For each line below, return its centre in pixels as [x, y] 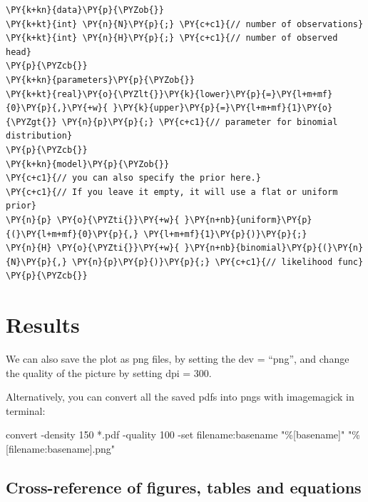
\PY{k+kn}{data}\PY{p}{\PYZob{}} [85, 10]
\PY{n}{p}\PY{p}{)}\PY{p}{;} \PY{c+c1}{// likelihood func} [218, 262]
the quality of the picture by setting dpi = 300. [109, 372]
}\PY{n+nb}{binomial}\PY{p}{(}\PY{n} [274, 248]
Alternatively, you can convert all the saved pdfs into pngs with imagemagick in [180, 397]
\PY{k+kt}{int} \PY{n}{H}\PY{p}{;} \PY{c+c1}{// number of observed [172, 38]
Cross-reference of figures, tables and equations [184, 487]
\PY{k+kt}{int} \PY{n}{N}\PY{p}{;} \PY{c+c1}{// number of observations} [185, 24]
